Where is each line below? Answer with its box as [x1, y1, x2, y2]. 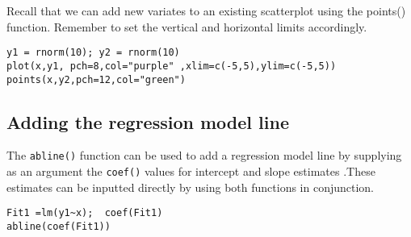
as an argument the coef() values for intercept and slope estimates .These [6, 163, 375, 180]
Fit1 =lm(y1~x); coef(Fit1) [6, 207, 163, 219]
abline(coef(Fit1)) [6, 220, 111, 232]
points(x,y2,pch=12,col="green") [6, 73, 186, 85]
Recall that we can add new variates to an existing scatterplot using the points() [6, 2, 406, 19]
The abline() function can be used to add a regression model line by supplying [6, 147, 402, 164]
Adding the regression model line [6, 109, 289, 134]
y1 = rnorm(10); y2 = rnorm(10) [6, 47, 180, 59]
